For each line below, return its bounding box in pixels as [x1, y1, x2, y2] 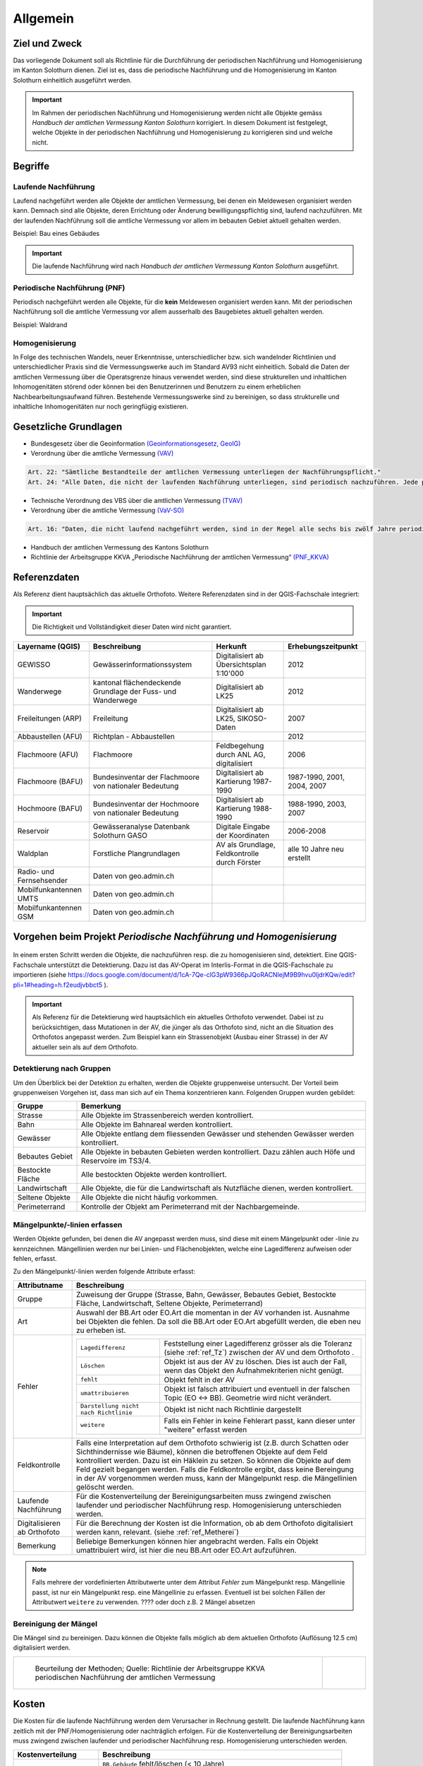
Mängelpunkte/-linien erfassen [13, 1219, 123, 1229]
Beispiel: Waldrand [13, 320, 68, 328]
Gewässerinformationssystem [92, 660, 192, 670]
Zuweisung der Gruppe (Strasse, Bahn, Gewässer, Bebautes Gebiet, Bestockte [76, 1289, 336, 1299]
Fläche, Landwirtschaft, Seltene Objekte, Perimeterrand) [76, 1298, 264, 1308]
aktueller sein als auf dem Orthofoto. [32, 1043, 139, 1051]
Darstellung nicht [80, 1402, 140, 1409]
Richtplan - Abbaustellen [92, 732, 176, 742]
